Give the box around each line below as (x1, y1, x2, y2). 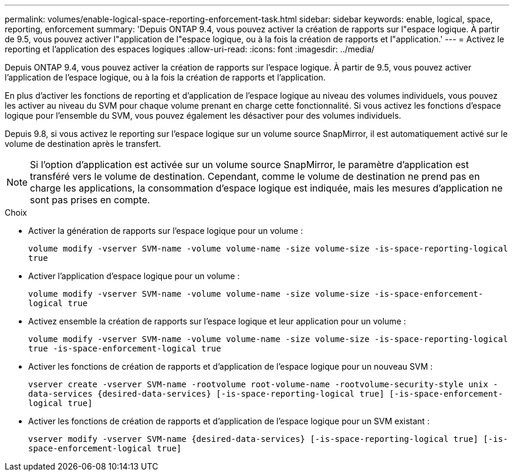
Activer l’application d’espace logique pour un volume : (28, 271, 240, 281)
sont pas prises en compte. (30, 194, 150, 206)
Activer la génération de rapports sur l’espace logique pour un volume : (28, 226, 303, 236)
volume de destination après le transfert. (5, 139, 161, 149)
